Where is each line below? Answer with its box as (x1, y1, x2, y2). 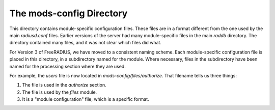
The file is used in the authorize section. (22, 82, 106, 88)
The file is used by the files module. (22, 89, 97, 95)
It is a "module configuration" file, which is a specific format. (22, 96, 150, 102)
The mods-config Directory (9, 8, 128, 19)
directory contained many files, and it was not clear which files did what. (9, 40, 161, 46)
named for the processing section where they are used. (9, 63, 126, 69)
